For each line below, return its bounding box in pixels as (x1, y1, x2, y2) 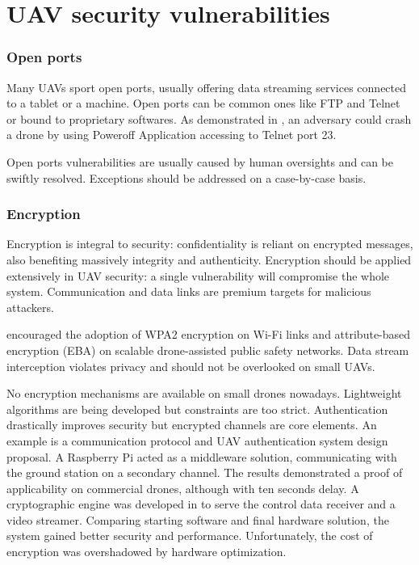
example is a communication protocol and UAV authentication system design (6, 432, 388, 449)
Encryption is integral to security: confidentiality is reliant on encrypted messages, (6, 235, 413, 252)
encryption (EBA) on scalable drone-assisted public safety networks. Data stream (6, 341, 409, 358)
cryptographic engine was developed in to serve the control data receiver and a (6, 495, 396, 512)
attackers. (6, 298, 54, 315)
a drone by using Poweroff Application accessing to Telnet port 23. (6, 126, 337, 143)
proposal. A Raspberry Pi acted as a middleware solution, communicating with (6, 448, 397, 465)
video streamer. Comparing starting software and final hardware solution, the (6, 511, 389, 528)
